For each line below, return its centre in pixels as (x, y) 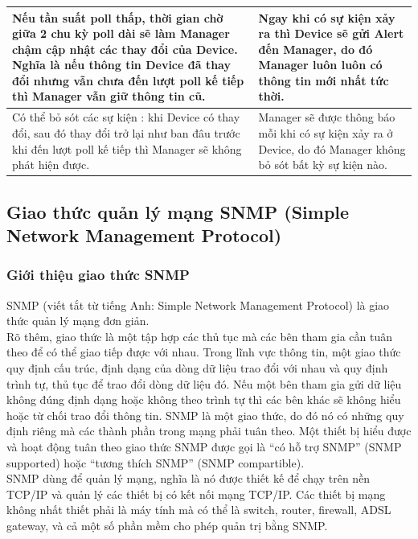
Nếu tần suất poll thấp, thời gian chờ (118, 17)
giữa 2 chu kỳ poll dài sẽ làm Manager (121, 33)
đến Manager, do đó (316, 49)
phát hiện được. (51, 165)
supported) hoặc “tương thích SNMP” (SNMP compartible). (156, 462)
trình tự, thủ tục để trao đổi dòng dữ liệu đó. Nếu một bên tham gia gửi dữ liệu (204, 383)
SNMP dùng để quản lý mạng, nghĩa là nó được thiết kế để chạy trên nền (189, 478)
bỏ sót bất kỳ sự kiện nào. (323, 165)
